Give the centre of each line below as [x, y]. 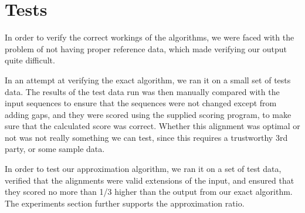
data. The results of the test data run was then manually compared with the [142, 91]
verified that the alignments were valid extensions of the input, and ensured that [150, 180]
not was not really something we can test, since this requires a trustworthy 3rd [146, 137]
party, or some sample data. [55, 149]
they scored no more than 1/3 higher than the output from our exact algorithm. [149, 192]
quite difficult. [30, 60]
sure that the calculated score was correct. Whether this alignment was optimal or [152, 126]
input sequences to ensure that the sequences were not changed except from [141, 103]
